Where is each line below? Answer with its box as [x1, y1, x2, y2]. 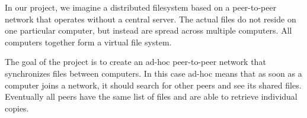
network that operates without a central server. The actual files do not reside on [5, 12, 296, 25]
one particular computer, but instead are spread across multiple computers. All [5, 24, 292, 37]
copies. [5, 101, 29, 114]
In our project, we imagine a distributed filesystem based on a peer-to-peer [5, 1, 277, 13]
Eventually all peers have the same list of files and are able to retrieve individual [5, 90, 298, 103]
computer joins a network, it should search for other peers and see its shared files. [5, 78, 302, 91]
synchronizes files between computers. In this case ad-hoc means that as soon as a [5, 67, 302, 79]
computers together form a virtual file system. [5, 35, 172, 48]
